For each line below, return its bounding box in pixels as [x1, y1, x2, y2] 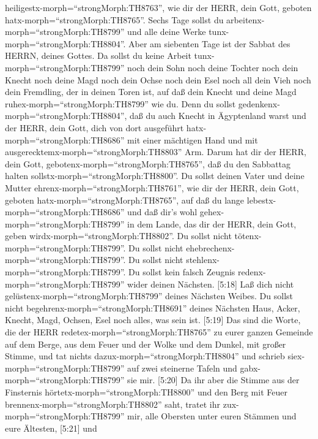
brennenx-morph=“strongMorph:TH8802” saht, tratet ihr [5, 397, 221, 410]
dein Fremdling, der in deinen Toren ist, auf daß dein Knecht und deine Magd [5, 85, 297, 98]
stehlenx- [186, 253, 220, 266]
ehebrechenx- [186, 241, 235, 254]
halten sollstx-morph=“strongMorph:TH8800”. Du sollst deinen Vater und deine [5, 169, 305, 182]
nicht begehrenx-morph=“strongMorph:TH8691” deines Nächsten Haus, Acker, [5, 301, 300, 314]
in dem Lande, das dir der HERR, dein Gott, [127, 217, 297, 230]
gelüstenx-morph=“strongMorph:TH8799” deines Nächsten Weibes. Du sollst [5, 289, 294, 302]
